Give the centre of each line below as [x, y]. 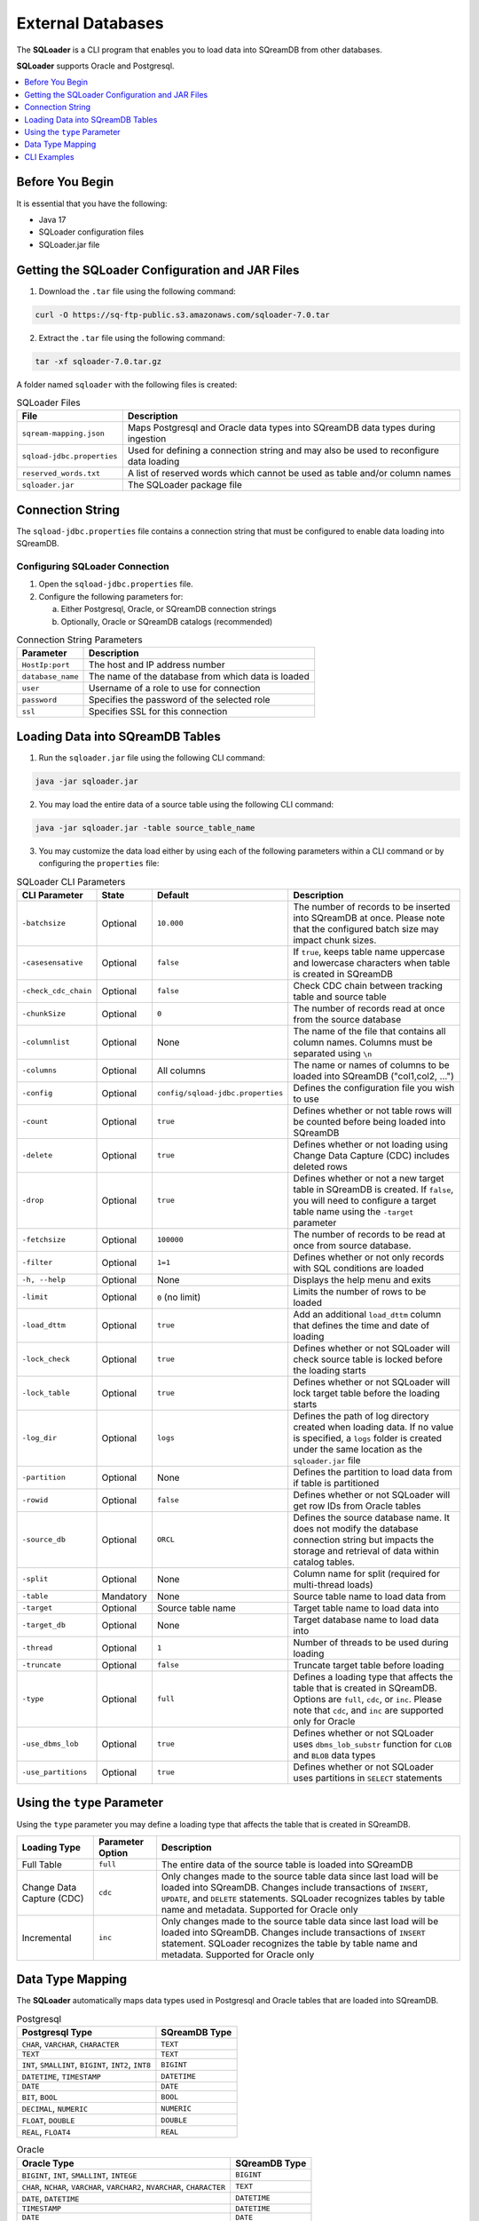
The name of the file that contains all [369, 1031]
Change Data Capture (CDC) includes [371, 1155]
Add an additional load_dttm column [367, 1314]
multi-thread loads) [333, 1584]
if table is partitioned [336, 1483]
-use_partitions [55, 1772]
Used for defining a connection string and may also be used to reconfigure [283, 450]
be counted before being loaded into [369, 1121]
